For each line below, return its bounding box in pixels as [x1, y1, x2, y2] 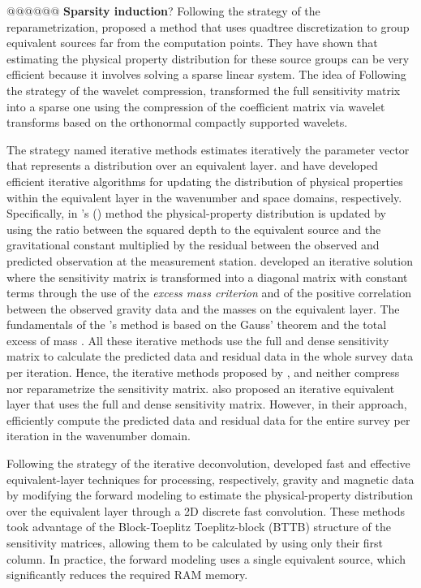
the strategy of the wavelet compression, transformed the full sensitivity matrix [6, 81, 401, 98]
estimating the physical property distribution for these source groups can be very [6, 50, 410, 67]
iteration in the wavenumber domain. [6, 427, 191, 444]
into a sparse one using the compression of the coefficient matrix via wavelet [6, 97, 385, 115]
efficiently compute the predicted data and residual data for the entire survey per [6, 411, 410, 428]
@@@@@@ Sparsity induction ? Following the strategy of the [6, 2, 320, 19]
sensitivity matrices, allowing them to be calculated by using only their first [6, 534, 384, 551]
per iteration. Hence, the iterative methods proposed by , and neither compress [6, 364, 400, 381]
